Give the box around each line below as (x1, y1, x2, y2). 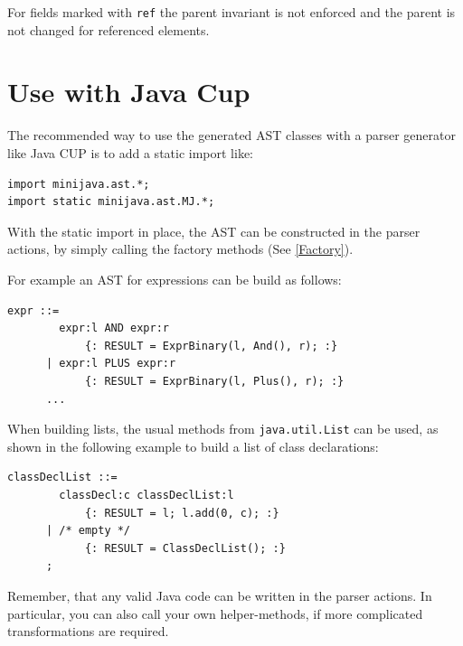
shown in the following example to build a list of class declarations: (7, 436, 379, 455)
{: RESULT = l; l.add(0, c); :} (84, 506, 279, 520)
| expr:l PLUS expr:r (45, 357, 176, 370)
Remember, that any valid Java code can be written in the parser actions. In (7, 585, 432, 604)
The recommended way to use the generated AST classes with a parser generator (7, 126, 456, 145)
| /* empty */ (45, 524, 131, 538)
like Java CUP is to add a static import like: (7, 143, 254, 162)
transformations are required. (7, 622, 169, 641)
